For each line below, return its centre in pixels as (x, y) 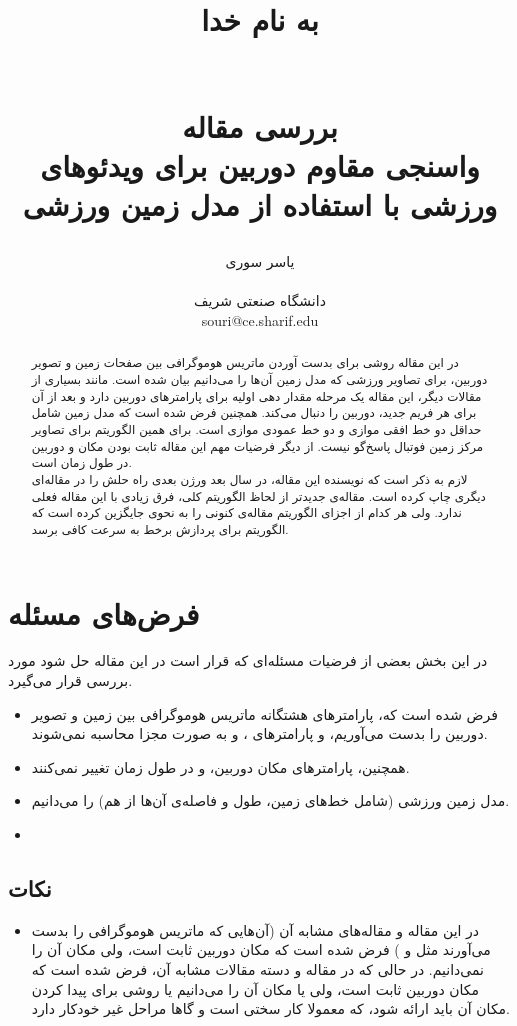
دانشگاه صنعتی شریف (260, 300)
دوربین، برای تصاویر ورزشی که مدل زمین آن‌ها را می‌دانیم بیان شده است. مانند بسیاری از (259, 378)
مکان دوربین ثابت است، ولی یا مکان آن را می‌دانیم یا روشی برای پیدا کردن (255, 988)
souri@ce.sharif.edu (260, 319)
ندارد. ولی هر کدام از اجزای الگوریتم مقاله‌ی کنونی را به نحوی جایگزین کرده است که (246, 512)
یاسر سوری (260, 261)
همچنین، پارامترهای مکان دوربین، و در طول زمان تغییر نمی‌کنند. (220, 766)
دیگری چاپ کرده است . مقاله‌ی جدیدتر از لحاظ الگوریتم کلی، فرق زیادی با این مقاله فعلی (258, 495)
